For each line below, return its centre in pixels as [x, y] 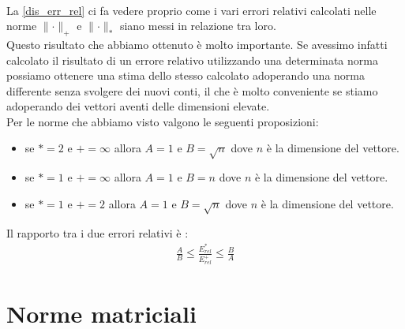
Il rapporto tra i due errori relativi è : [97, 232]
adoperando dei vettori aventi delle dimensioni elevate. [138, 106]
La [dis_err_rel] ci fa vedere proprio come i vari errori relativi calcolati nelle [191, 10]
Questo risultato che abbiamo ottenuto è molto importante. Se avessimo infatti [197, 44]
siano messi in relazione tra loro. [198, 26]
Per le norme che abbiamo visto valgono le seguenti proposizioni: [163, 121]
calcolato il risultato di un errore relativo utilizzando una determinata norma [192, 60]
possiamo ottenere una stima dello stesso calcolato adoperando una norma [186, 75]
